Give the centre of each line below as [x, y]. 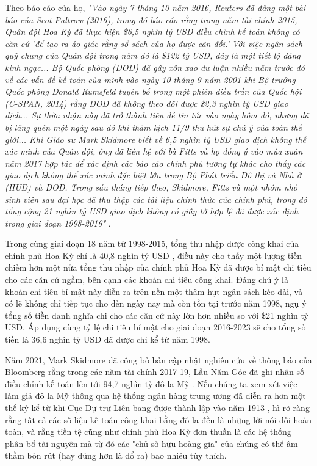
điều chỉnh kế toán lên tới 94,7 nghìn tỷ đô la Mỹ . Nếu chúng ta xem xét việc [151, 383]
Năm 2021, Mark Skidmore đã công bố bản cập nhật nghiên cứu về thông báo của [158, 359]
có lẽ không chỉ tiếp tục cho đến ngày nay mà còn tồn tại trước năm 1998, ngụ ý [156, 303]
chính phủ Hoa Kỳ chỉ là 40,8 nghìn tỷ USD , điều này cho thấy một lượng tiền [154, 255]
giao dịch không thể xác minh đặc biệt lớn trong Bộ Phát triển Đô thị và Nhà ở [153, 175]
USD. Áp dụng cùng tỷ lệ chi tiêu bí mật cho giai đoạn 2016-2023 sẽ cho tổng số [155, 327]
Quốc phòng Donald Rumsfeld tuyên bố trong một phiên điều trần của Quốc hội [153, 91]
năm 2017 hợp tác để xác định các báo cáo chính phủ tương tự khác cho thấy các [155, 163]
